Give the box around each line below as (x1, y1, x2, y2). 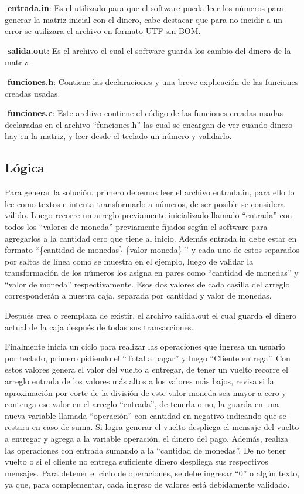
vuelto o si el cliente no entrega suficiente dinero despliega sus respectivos (5, 455, 268, 468)
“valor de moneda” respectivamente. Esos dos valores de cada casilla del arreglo (5, 278, 290, 290)
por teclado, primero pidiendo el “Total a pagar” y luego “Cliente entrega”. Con (5, 351, 291, 364)
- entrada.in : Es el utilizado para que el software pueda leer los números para (5, 2, 283, 13)
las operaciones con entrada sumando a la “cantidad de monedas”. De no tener (5, 444, 286, 456)
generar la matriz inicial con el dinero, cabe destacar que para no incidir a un (5, 13, 283, 25)
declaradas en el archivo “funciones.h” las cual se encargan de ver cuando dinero (5, 118, 293, 130)
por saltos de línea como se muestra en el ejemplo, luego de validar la (5, 255, 254, 267)
